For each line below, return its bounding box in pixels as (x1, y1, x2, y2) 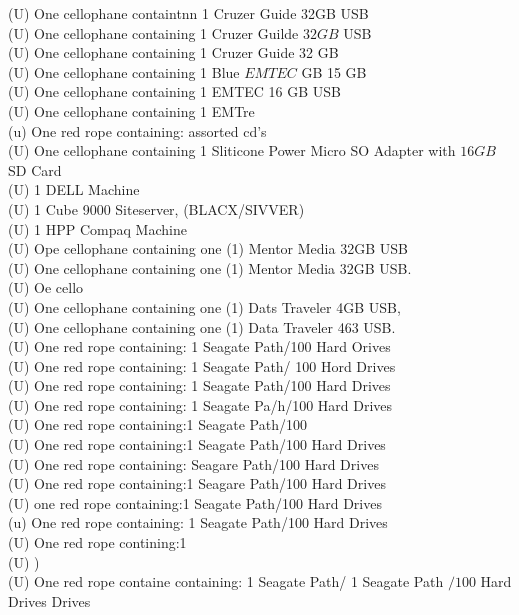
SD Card (8, 159, 62, 180)
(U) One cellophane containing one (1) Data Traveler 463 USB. (8, 316, 396, 337)
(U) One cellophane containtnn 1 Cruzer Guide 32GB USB (8, 3, 369, 23)
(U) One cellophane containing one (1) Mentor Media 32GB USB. (8, 257, 412, 278)
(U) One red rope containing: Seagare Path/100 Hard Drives (8, 453, 379, 474)
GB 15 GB (301, 61, 367, 82)
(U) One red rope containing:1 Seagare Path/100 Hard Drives (8, 473, 386, 494)
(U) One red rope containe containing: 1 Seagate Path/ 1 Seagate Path (8, 571, 444, 592)
